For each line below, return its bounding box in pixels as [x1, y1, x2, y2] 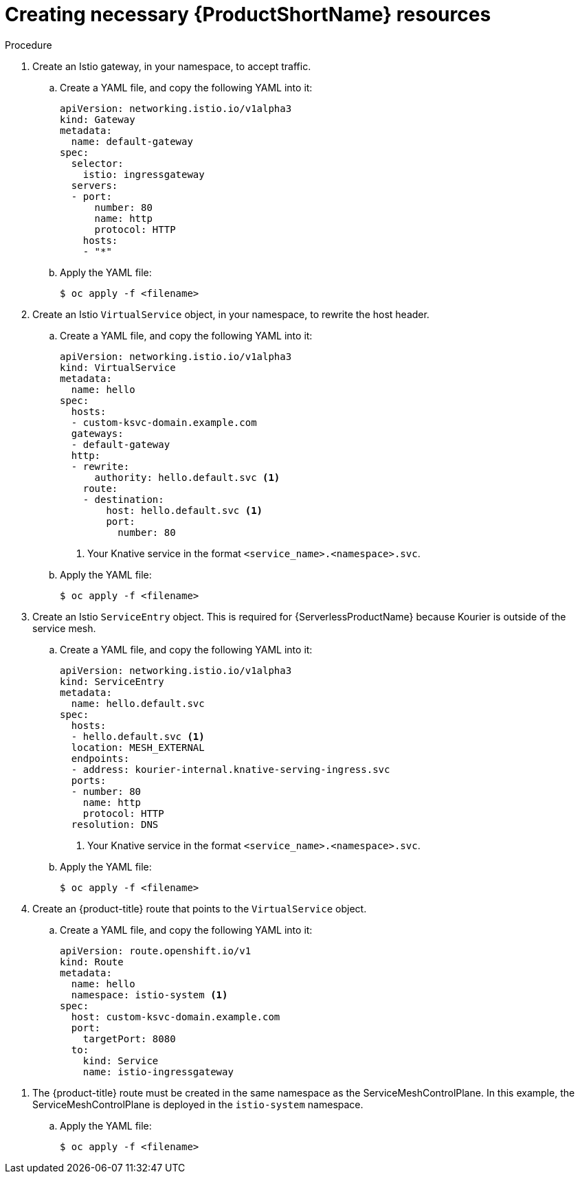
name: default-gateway [71, 135, 193, 147]
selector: [71, 157, 124, 169]
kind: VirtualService [60, 361, 176, 373]
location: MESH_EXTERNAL [71, 741, 205, 753]
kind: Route [60, 956, 124, 967]
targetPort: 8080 [82, 1033, 176, 1044]
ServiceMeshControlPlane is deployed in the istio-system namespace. [32, 1098, 364, 1110]
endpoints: [71, 752, 130, 764]
